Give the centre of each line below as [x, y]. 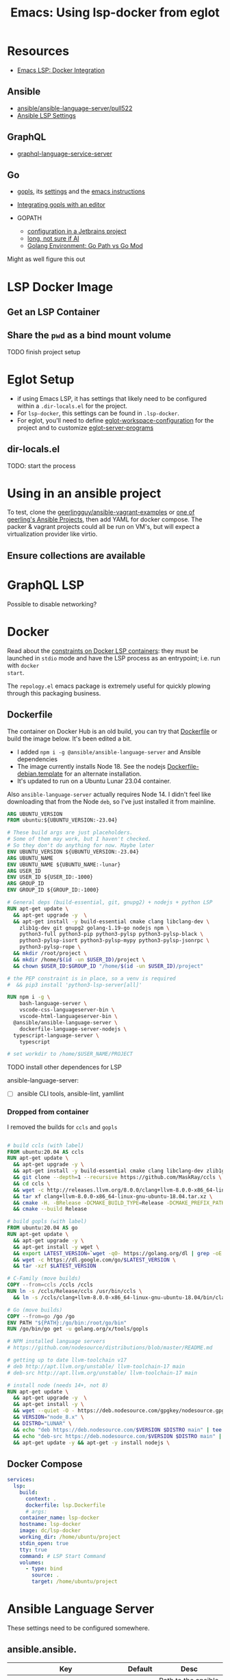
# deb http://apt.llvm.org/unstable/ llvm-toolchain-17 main [96, 1366]
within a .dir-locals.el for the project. [72, 406]
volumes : [32, 1562]
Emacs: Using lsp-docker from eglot [115, 13]
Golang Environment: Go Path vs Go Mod [85, 246]
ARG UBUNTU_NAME [30, 858]
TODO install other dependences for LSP [64, 1067]
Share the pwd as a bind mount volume [89, 335]
